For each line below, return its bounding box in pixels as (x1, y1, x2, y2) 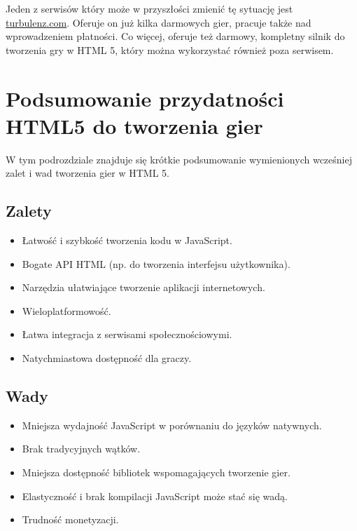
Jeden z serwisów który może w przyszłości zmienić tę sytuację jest (6, 1, 293, 15)
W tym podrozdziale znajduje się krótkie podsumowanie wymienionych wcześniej (6, 152, 352, 166)
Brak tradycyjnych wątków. (22, 441, 141, 456)
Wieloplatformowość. (22, 303, 111, 318)
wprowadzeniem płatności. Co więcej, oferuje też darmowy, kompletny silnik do (6, 29, 345, 43)
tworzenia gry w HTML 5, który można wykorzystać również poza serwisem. (6, 42, 334, 57)
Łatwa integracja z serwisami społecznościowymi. (22, 327, 232, 342)
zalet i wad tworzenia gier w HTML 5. (6, 166, 169, 180)
